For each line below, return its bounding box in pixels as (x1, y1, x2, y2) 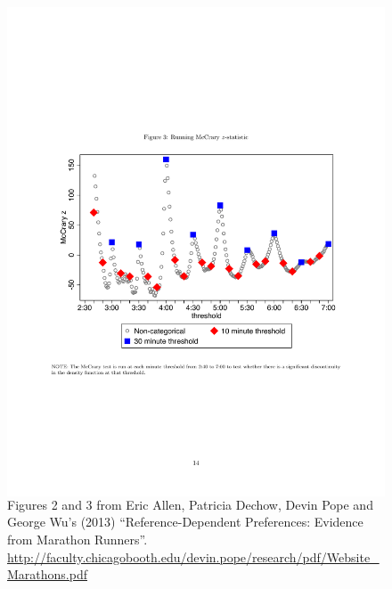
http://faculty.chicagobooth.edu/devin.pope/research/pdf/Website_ (7, 547, 380, 566)
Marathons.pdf (7, 565, 87, 584)
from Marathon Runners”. (7, 530, 148, 549)
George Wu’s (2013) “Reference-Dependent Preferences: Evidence (7, 512, 363, 531)
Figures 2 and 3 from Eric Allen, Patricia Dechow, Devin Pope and (7, 495, 373, 513)
